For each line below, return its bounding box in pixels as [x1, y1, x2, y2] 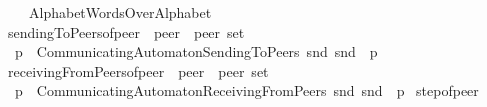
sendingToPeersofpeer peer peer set [7, 21, 245, 42]
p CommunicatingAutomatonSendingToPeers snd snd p [14, 41, 378, 62]
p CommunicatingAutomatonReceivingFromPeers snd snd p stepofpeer [14, 80, 479, 101]
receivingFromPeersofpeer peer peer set [7, 60, 269, 81]
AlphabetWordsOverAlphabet [28, 2, 212, 22]
